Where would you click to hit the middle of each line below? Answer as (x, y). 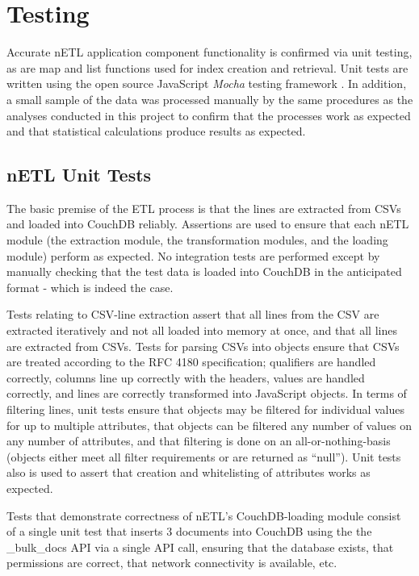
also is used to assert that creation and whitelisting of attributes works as (189, 472)
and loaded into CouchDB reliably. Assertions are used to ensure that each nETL (208, 224)
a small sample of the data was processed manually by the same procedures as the (210, 99)
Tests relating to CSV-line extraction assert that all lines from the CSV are (193, 314)
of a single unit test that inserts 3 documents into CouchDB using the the (189, 531)
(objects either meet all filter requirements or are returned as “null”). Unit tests (204, 456)
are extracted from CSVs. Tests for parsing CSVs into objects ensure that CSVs (203, 346)
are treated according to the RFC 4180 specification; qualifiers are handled (191, 362)
